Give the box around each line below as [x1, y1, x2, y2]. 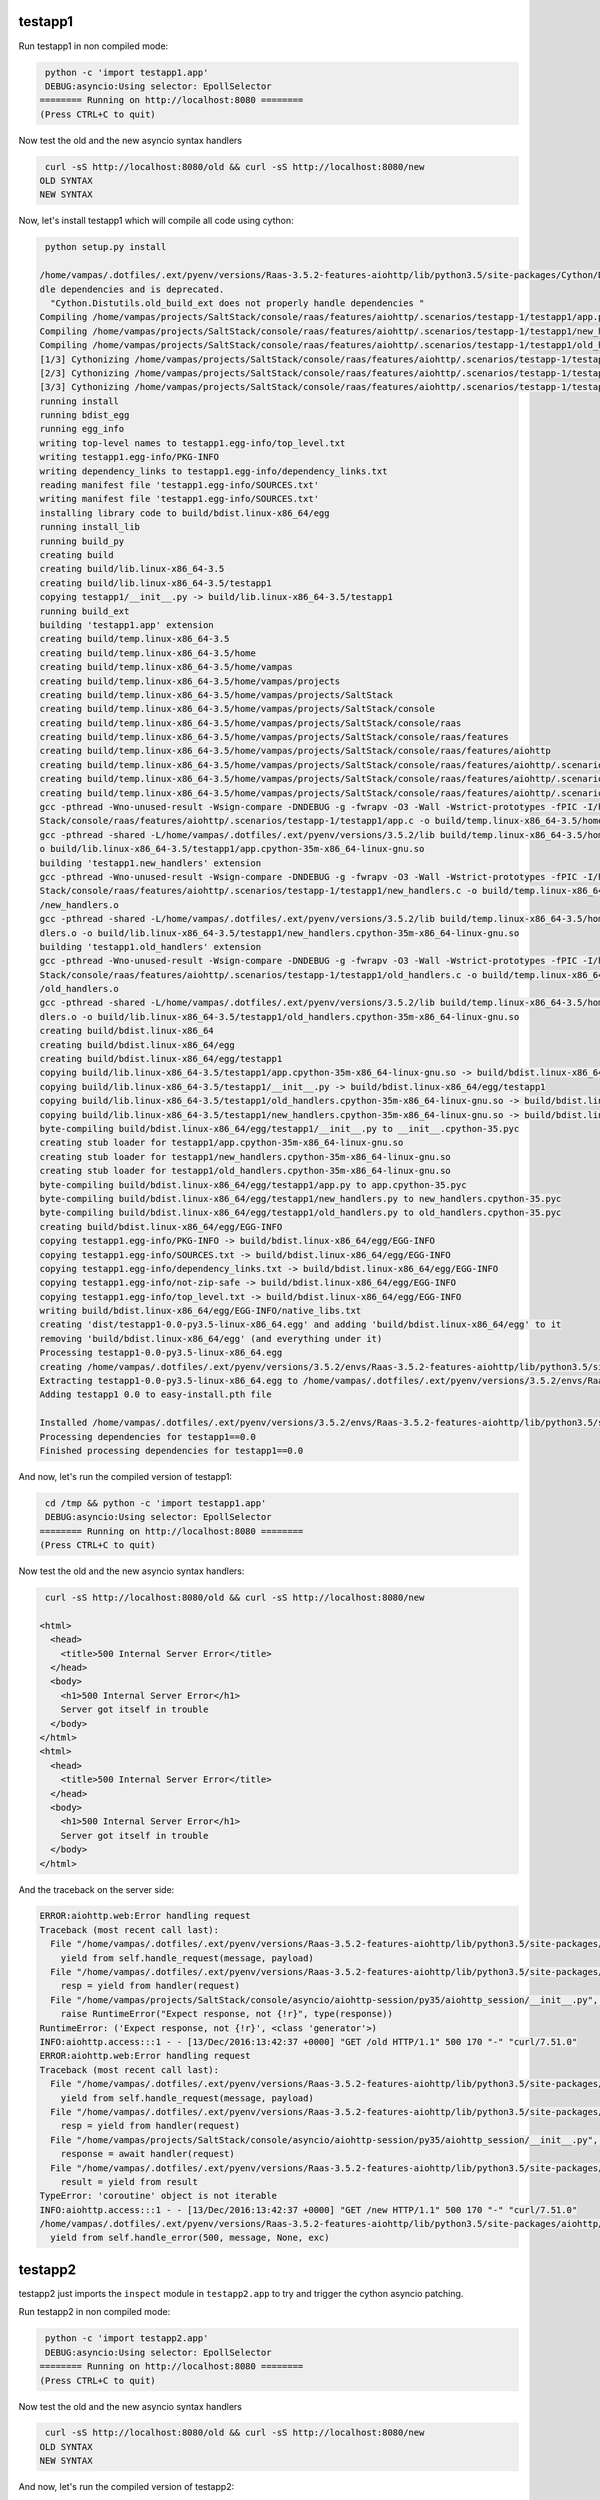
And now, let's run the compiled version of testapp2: [18, 2481, 235, 2493]
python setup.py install [45, 241, 167, 253]
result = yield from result [60, 2176, 199, 2187]
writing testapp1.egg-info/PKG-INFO [39, 451, 220, 463]
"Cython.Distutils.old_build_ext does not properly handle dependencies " [50, 297, 425, 309]
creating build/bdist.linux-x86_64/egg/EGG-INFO [39, 1221, 283, 1232]
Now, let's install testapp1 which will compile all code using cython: [18, 215, 294, 227]
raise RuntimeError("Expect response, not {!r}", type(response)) [60, 2008, 394, 2020]
